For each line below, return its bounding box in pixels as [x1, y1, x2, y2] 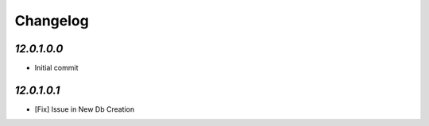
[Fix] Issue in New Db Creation [34, 104, 135, 114]
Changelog [14, 12, 89, 29]
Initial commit [34, 63, 79, 73]
